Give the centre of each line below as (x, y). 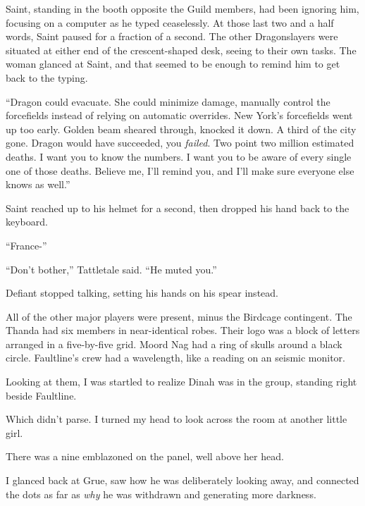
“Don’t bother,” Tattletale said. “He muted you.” (111, 269)
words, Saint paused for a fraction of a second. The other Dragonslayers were (172, 36)
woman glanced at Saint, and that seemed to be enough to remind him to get (173, 64)
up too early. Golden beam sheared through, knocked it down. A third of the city (181, 129)
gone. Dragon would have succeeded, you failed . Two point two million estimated (180, 143)
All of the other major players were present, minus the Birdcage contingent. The (179, 316)
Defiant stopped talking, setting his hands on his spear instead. (142, 293)
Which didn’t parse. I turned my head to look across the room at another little (177, 419)
